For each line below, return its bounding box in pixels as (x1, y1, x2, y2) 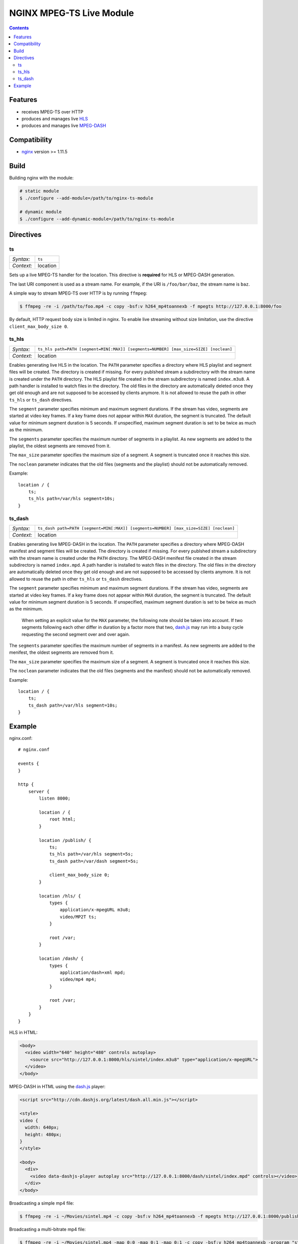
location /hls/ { (39, 893, 81, 899)
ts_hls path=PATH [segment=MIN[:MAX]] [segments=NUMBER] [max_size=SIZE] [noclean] (37, 346, 232, 352)
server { (28, 789, 50, 794)
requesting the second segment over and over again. (21, 631, 130, 637)
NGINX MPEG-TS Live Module (9, 7, 134, 18)
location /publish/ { (39, 837, 92, 843)
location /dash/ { (39, 956, 84, 961)
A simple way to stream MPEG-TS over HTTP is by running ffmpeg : (9, 290, 148, 296)
